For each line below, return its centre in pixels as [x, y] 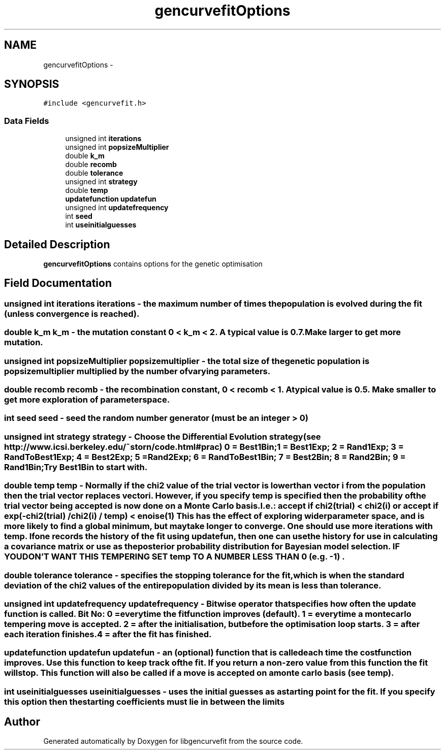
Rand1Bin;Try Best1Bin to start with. [76, 467]
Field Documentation [58, 283]
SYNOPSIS [32, 84]
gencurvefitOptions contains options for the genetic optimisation [153, 264]
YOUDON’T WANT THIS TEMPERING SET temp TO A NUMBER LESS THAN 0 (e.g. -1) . [174, 557]
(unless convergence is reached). [72, 314]
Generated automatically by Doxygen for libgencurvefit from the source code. [173, 741]
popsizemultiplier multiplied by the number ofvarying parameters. [137, 371]
